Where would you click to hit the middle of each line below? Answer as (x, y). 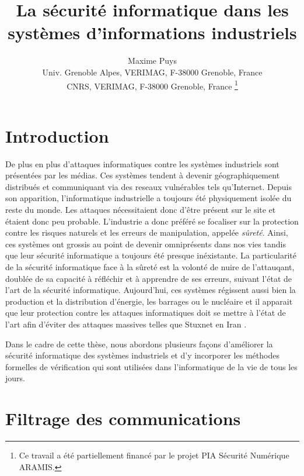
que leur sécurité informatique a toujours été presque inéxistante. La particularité (151, 255)
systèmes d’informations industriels (152, 32)
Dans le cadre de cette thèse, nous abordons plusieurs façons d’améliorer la (139, 344)
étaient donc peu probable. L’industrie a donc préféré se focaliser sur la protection (152, 221)
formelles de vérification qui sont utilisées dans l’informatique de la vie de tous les (151, 366)
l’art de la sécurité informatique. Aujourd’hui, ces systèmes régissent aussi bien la (151, 290)
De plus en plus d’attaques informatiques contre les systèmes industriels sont (142, 163)
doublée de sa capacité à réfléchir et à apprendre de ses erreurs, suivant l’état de (148, 278)
